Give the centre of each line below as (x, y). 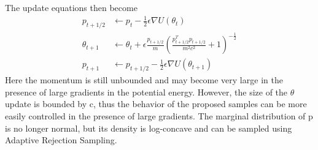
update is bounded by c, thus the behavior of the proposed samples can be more (156, 104)
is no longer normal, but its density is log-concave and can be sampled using (149, 128)
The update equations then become (71, 7)
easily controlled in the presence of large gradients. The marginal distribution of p (159, 115)
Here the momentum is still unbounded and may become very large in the (144, 80)
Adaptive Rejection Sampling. (61, 140)
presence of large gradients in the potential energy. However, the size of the (146, 92)
